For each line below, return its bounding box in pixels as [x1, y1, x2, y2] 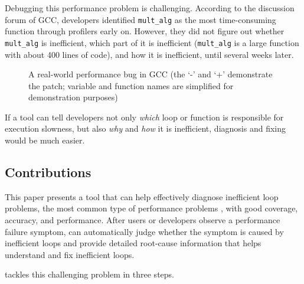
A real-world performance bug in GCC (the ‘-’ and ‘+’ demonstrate [28, 68, 273, 80]
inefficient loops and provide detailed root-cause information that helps [5, 237, 261, 249]
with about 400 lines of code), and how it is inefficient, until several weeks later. [5, 48, 294, 60]
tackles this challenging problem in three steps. [5, 268, 174, 280]
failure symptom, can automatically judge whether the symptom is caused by [5, 225, 284, 237]
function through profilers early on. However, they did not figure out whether [5, 25, 285, 37]
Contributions [5, 163, 91, 181]
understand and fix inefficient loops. [5, 248, 135, 260]
